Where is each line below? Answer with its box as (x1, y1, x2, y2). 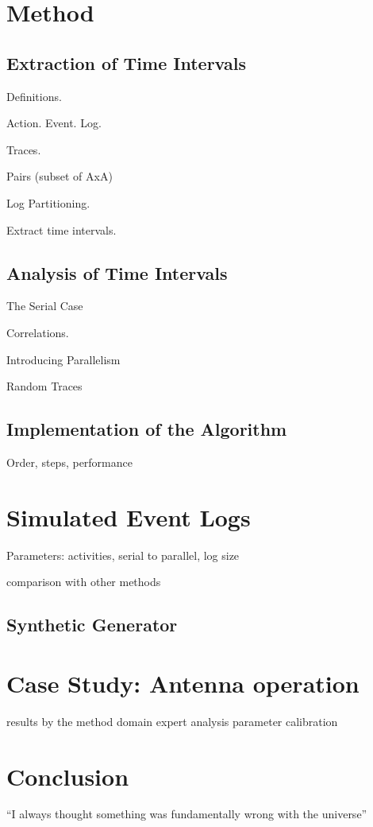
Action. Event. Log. (6, 115, 102, 131)
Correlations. (6, 324, 69, 340)
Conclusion (6, 759, 129, 792)
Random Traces (6, 378, 83, 394)
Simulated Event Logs (6, 500, 251, 533)
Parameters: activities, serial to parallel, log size (6, 546, 240, 563)
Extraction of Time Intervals (6, 50, 246, 75)
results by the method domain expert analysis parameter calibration (6, 712, 338, 729)
